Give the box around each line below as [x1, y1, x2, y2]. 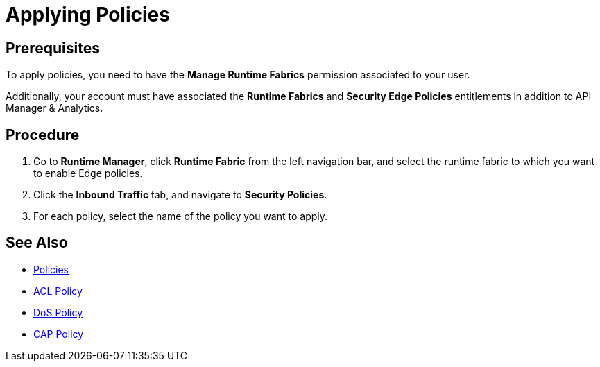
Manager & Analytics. [6, 102, 103, 114]
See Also [6, 234, 68, 252]
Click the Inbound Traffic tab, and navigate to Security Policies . [33, 189, 327, 201]
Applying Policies [6, 3, 170, 26]
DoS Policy [33, 306, 83, 318]
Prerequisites [6, 39, 100, 57]
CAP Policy [33, 327, 84, 340]
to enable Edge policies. [33, 167, 143, 180]
